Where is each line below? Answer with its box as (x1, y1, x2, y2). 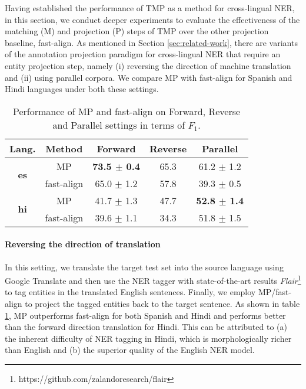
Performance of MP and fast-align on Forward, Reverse (12, 104, 241, 118)
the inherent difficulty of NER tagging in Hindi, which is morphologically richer (5, 332, 292, 344)
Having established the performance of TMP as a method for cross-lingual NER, (5, 2, 295, 14)
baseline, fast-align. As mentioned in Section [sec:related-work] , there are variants (5, 36, 298, 48)
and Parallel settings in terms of (52, 117, 185, 132)
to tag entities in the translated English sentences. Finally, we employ (5, 286, 256, 298)
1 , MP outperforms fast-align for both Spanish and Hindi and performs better (5, 309, 286, 321)
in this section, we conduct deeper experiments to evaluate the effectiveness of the (5, 13, 300, 25)
